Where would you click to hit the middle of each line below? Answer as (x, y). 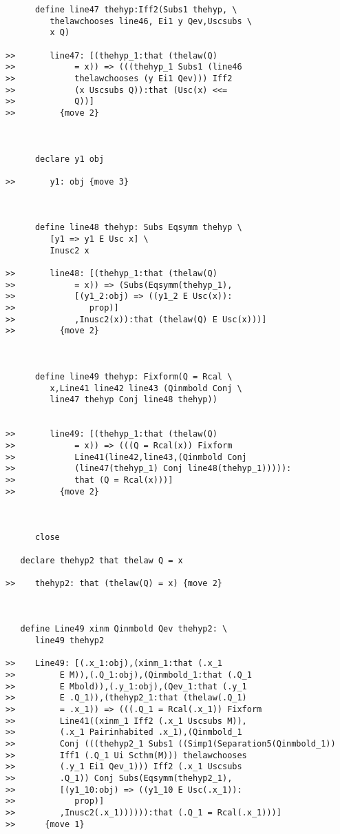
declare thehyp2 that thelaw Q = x (102, 560)
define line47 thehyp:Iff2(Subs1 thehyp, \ (136, 10)
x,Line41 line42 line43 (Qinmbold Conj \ (146, 388)
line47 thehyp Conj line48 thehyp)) (134, 400)
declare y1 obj (70, 159)
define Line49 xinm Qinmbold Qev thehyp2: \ (124, 629)
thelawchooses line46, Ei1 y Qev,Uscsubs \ (151, 21)
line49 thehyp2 (70, 641)
